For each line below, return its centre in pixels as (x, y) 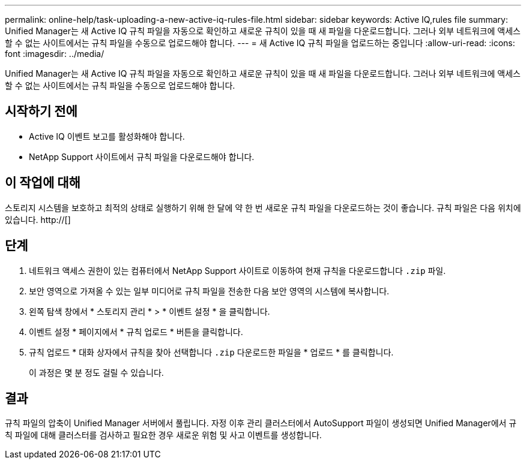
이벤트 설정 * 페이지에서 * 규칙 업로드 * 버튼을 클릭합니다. (136, 332)
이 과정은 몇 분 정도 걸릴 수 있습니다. (96, 372)
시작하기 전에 (41, 112)
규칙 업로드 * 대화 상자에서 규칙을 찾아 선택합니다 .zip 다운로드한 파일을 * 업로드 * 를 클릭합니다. (211, 352)
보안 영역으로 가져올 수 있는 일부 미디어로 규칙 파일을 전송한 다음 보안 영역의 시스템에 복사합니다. (209, 291)
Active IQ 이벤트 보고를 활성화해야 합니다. (107, 136)
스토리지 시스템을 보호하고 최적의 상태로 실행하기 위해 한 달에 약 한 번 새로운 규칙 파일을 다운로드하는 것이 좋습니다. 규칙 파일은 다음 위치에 (263, 207)
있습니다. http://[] (38, 219)
